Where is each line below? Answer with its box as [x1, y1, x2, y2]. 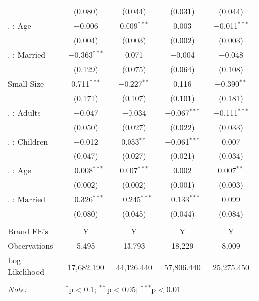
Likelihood [8, 266, 45, 277]
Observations [8, 240, 53, 251]
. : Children [8, 136, 48, 147]
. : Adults [8, 107, 41, 118]
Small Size [8, 78, 44, 89]
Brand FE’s [8, 225, 48, 237]
